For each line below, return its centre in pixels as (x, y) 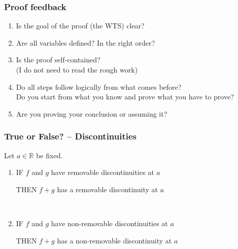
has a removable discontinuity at (107, 189)
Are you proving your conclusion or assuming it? (92, 113)
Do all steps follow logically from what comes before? (99, 86)
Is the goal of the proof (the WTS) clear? (80, 26)
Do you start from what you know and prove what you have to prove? (125, 97)
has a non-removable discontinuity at (114, 240)
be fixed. (49, 155)
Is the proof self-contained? (58, 60)
